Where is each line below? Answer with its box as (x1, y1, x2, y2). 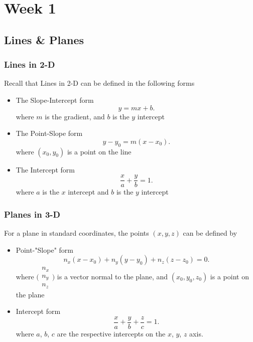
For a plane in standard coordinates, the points (4, 228, 149, 238)
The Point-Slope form (16, 128, 83, 138)
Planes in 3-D (4, 208, 61, 220)
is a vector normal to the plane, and (57, 271, 168, 281)
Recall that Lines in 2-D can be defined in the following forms (4, 78, 195, 88)
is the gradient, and (45, 111, 105, 121)
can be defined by (183, 228, 237, 238)
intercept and (68, 187, 109, 197)
